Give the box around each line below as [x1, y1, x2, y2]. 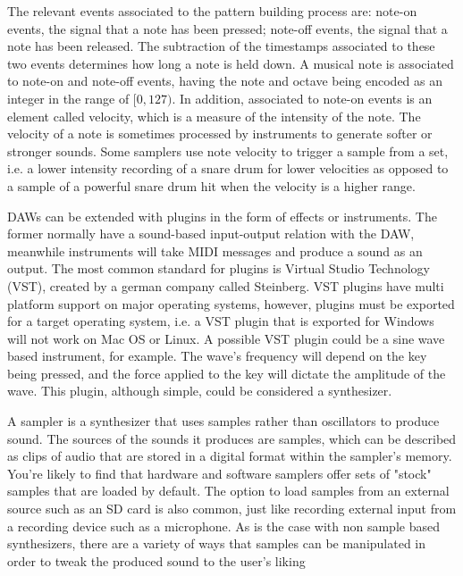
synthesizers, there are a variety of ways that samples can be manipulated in [7, 534, 426, 553]
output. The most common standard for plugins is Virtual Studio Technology [7, 259, 430, 278]
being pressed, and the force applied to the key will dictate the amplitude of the [7, 363, 446, 382]
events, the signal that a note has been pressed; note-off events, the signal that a [7, 19, 448, 38]
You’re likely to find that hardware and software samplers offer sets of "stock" [7, 463, 432, 482]
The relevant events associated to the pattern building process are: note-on [7, 2, 417, 20]
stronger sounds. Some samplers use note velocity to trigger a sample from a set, [7, 141, 449, 160]
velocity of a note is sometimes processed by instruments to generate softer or [7, 124, 433, 143]
